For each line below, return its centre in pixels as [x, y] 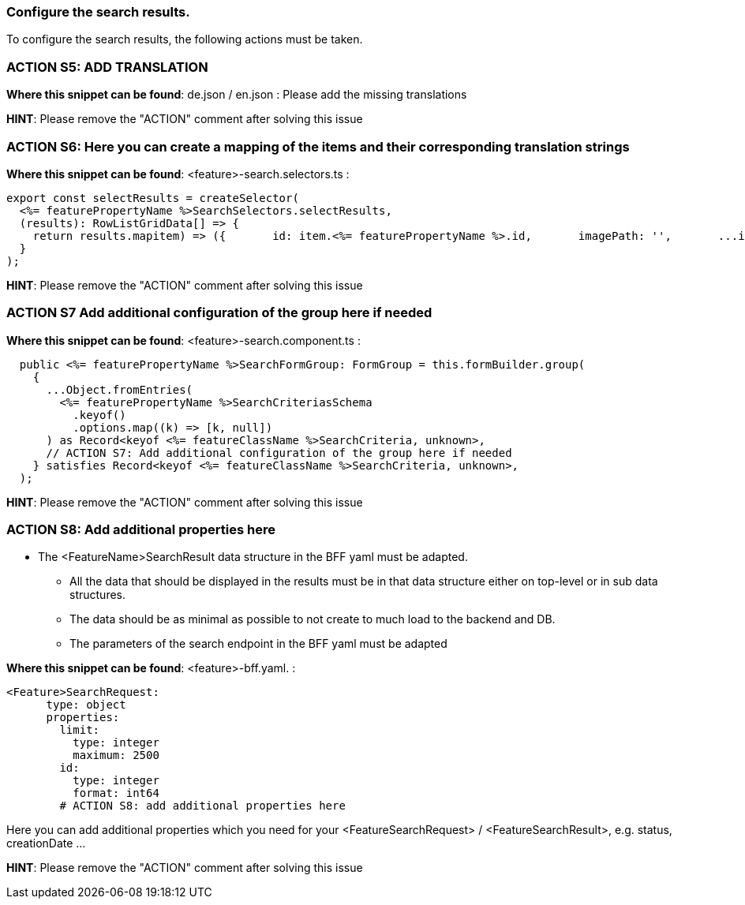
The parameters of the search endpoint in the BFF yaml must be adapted [258, 644]
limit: [80, 730]
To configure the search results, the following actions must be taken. [185, 39]
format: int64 [116, 793]
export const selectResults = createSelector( [153, 198]
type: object [86, 705]
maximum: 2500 [116, 755]
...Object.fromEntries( [120, 389]
